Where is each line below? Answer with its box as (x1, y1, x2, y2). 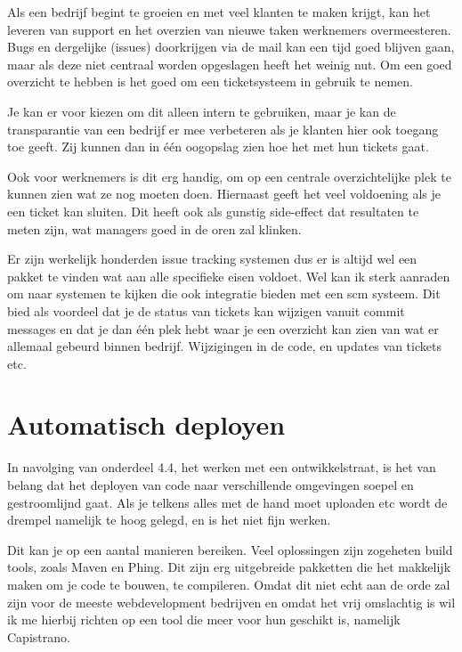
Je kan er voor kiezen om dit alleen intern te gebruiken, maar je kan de (7, 102, 396, 120)
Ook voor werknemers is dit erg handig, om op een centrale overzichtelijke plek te (7, 167, 451, 185)
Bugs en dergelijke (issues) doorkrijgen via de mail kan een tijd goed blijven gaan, (7, 37, 455, 56)
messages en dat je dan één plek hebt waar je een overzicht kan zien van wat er (7, 319, 439, 338)
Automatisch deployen (7, 406, 286, 443)
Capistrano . (7, 627, 70, 646)
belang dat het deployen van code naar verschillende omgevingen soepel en (7, 476, 414, 493)
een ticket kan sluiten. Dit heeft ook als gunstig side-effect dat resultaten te (7, 201, 419, 220)
